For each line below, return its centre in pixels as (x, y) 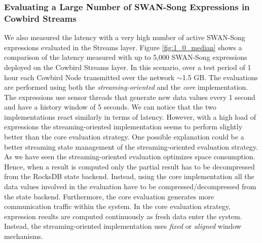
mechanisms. (24, 236)
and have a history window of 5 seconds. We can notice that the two (110, 107)
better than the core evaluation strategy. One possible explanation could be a (124, 137)
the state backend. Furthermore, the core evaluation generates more (109, 196)
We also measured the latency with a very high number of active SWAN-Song (125, 37)
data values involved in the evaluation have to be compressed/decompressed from (130, 186)
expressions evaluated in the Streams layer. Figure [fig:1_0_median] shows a (123, 47)
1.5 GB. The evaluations (220, 77)
